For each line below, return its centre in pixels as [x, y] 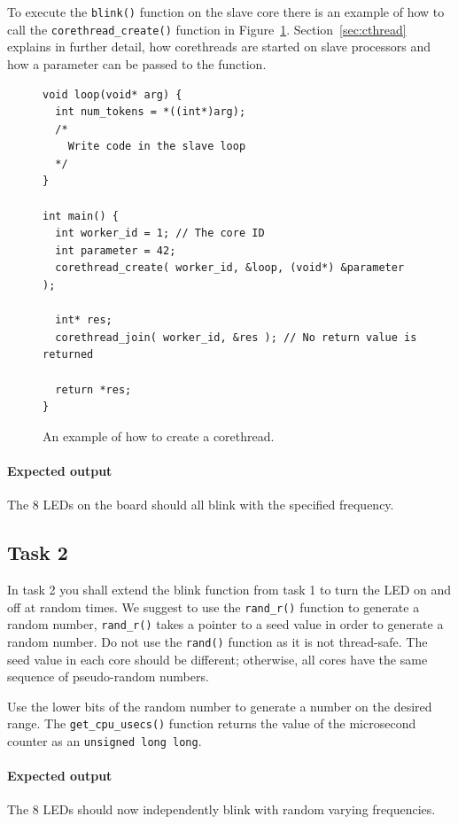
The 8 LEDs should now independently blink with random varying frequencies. [221, 809]
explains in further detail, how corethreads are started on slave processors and [219, 47]
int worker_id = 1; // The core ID [160, 233]
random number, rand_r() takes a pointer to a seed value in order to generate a [225, 624]
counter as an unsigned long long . [105, 740]
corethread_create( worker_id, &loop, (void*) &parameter [230, 268]
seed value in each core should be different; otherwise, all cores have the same [217, 659]
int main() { [81, 216]
